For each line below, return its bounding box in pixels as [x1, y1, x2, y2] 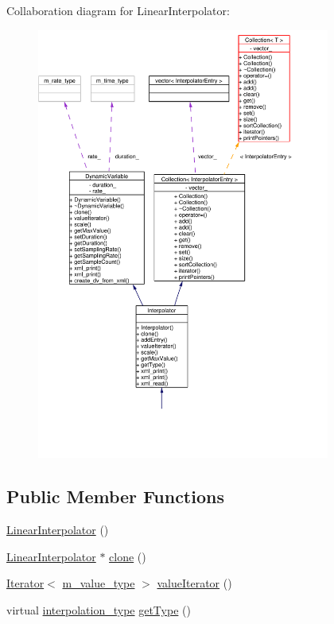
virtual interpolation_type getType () [6, 601, 191, 618]
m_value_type [62, 575, 135, 591]
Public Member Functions [6, 484, 224, 509]
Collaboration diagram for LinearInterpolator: [6, 2, 230, 18]
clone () [109, 548, 146, 564]
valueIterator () [157, 575, 232, 591]
